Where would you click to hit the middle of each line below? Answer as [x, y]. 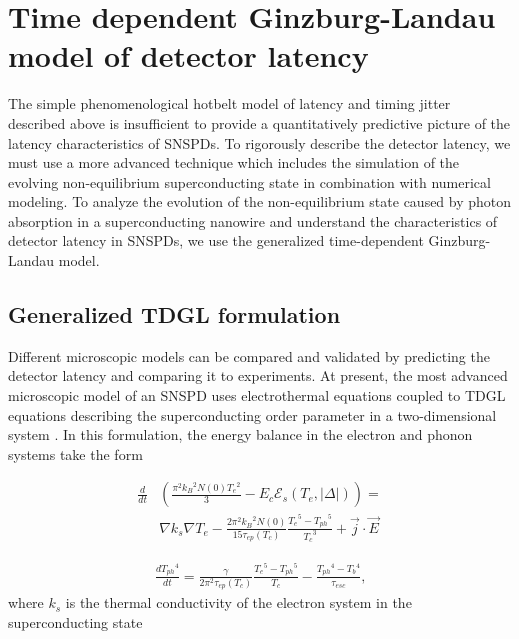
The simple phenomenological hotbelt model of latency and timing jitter [229, 103]
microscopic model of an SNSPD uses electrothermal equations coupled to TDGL [257, 395]
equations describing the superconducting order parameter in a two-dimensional [252, 414]
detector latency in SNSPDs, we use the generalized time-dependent [216, 240]
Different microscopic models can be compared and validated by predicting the [249, 355]
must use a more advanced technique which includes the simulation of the [234, 162]
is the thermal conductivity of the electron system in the [238, 602]
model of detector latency [188, 55]
